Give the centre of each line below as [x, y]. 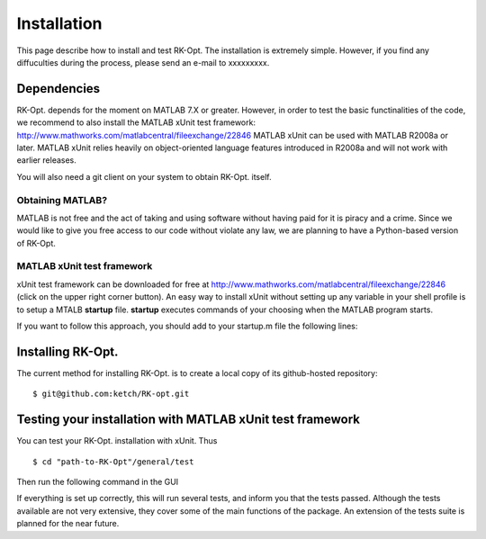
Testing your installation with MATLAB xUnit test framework [188, 420]
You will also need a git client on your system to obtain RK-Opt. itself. [144, 176]
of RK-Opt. [36, 243]
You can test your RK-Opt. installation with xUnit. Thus [117, 441]
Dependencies [58, 89]
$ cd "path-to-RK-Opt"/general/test [113, 462]
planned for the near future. [68, 524]
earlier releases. [46, 160]
